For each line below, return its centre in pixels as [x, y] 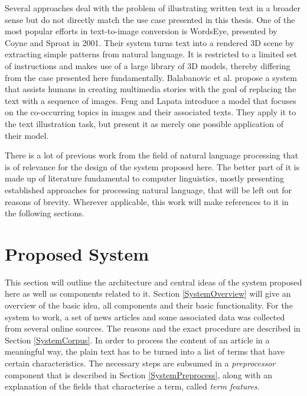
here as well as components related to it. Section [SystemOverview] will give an [148, 293]
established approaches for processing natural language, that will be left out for [148, 189]
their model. [27, 135]
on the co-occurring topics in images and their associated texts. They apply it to [151, 112]
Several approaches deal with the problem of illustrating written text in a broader [153, 8]
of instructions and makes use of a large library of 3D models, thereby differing [148, 65]
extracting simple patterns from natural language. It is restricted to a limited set [151, 54]
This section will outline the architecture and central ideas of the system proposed [153, 282]
